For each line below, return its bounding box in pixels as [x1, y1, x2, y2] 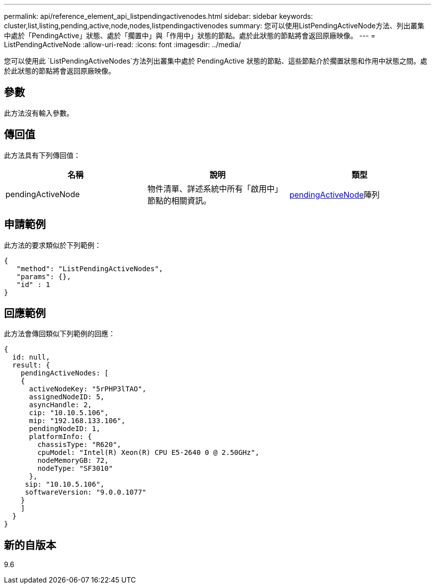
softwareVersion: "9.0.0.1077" [25, 488, 146, 497]
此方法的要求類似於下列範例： [4, 240, 101, 249]
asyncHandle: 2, [29, 401, 92, 409]
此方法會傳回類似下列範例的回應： [4, 329, 115, 338]
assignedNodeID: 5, [29, 393, 105, 401]
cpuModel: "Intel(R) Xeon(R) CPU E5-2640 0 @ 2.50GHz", [37, 448, 260, 457]
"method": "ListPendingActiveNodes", [16, 264, 163, 273]
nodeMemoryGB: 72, [37, 456, 109, 465]
